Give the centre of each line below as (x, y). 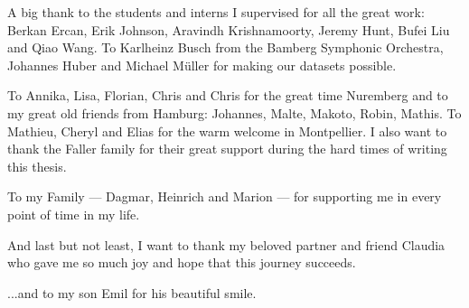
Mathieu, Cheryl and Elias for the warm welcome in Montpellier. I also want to (227, 131)
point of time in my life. (74, 214)
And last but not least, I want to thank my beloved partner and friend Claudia (226, 244)
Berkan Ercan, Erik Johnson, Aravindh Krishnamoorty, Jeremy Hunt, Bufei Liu (229, 29)
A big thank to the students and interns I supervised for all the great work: (216, 12)
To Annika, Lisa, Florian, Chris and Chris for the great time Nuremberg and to (228, 95)
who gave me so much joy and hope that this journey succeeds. (182, 262)
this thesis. (37, 166)
